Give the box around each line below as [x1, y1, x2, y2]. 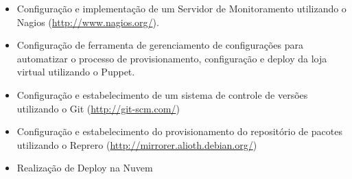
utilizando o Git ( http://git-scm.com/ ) [16, 101, 180, 115]
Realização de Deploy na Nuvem [16, 160, 153, 175]
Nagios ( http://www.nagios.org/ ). [16, 14, 159, 29]
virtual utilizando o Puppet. [16, 64, 135, 79]
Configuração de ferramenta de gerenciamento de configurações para [16, 38, 303, 52]
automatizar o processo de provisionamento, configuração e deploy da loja [16, 51, 327, 65]
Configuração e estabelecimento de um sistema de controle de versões [16, 87, 308, 102]
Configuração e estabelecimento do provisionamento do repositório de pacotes [16, 124, 342, 139]
